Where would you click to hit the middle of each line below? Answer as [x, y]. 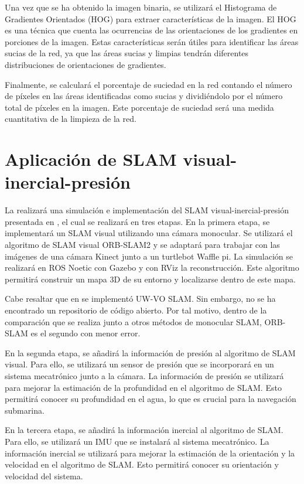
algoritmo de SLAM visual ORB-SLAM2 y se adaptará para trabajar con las [142, 245]
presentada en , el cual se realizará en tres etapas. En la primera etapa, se [137, 221]
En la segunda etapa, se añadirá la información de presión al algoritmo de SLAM [150, 352]
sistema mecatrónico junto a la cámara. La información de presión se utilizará [144, 375]
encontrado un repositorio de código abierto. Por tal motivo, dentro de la [136, 310]
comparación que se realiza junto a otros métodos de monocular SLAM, [133, 321]
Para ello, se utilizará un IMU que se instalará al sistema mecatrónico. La [137, 441]
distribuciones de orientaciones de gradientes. [86, 64]
